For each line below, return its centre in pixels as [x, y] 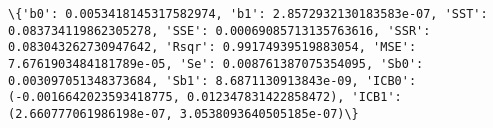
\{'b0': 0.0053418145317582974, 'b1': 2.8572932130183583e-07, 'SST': [248, 14]
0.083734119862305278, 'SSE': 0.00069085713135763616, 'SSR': [219, 30]
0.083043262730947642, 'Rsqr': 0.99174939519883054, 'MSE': [212, 47]
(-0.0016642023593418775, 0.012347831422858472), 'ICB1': [205, 97]
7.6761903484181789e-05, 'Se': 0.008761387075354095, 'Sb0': [216, 63]
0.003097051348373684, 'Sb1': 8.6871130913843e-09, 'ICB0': [212, 80]
